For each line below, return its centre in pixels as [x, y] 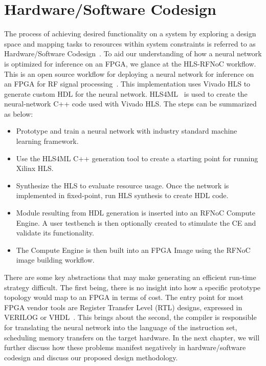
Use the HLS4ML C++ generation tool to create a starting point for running [137, 158]
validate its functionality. [55, 233]
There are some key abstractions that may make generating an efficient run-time [130, 277]
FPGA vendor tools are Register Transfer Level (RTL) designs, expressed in [123, 307]
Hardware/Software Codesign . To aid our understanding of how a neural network [133, 53]
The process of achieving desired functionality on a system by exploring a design [130, 34]
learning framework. [47, 141]
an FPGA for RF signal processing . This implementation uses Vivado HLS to [127, 84]
